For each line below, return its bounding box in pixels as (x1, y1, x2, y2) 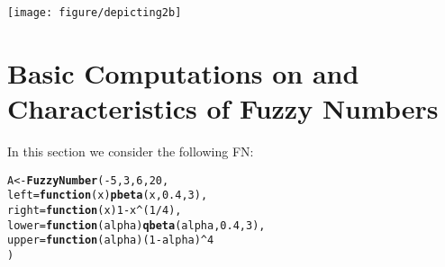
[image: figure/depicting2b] (7, 6, 182, 19)
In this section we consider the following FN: (7, 141, 254, 160)
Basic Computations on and (7, 54, 359, 91)
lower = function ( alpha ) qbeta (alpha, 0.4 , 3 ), (7, 218, 266, 232)
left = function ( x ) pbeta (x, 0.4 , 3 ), (7, 189, 208, 202)
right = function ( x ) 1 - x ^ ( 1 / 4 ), (7, 203, 182, 217)
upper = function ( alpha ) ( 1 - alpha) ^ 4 (7, 234, 214, 247)
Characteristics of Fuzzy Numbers (7, 90, 439, 127)
